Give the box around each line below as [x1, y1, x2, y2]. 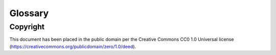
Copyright [9, 22, 45, 31]
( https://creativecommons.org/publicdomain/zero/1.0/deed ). [9, 43, 136, 49]
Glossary [9, 8, 49, 19]
